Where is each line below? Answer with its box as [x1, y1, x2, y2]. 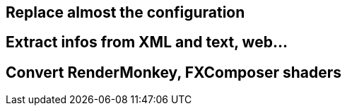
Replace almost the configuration [6, 4, 245, 21]
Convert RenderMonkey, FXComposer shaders [6, 63, 342, 81]
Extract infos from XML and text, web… [6, 33, 288, 52]
